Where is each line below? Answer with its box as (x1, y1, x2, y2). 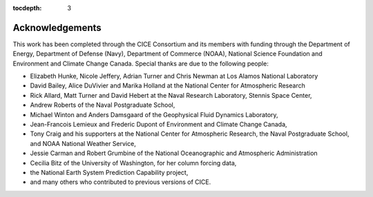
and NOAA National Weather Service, (30, 139, 136, 147)
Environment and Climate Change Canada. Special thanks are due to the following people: (12, 59, 269, 68)
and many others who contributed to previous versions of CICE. (30, 178, 211, 186)
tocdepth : (12, 4, 42, 12)
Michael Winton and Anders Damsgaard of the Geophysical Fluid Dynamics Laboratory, (30, 110, 279, 118)
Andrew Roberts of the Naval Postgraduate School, (30, 101, 175, 110)
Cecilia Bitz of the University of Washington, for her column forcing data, (30, 158, 237, 167)
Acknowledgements (12, 21, 102, 34)
